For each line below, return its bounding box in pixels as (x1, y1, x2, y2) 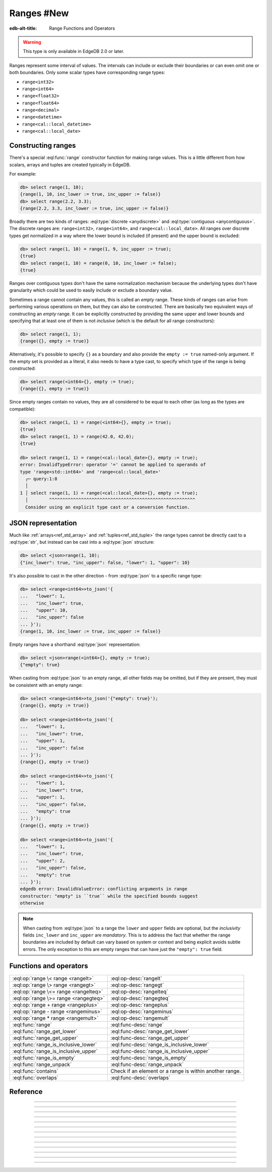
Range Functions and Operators (49, 25, 115, 31)
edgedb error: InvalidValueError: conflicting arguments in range (20, 886, 187, 892)
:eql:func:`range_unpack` (12, 1061, 72, 1068)
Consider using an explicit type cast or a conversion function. (25, 504, 190, 510)
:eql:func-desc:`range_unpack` (110, 1061, 184, 1068)
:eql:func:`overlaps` (12, 1074, 59, 1081)
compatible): (9, 406, 36, 412)
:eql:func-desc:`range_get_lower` (110, 1028, 189, 1035)
